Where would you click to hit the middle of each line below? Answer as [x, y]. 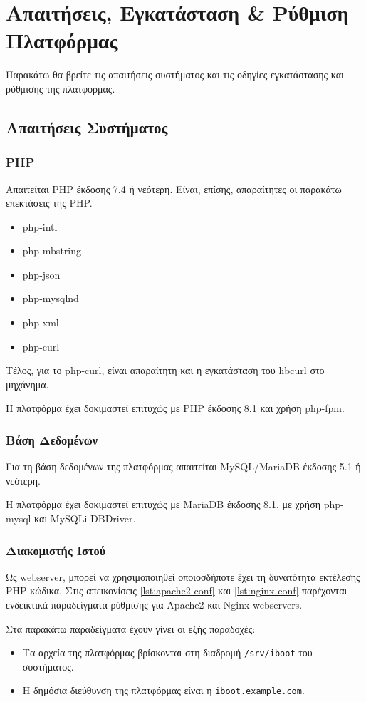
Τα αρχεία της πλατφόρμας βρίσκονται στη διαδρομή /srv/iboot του [167, 652]
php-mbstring [52, 251]
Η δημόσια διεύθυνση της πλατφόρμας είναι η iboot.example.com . [163, 690]
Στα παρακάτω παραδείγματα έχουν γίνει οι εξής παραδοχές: [131, 628]
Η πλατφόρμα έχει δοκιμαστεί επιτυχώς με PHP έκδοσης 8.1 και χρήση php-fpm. [175, 408]
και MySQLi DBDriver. [85, 518]
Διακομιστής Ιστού [56, 550]
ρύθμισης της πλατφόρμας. [61, 88]
